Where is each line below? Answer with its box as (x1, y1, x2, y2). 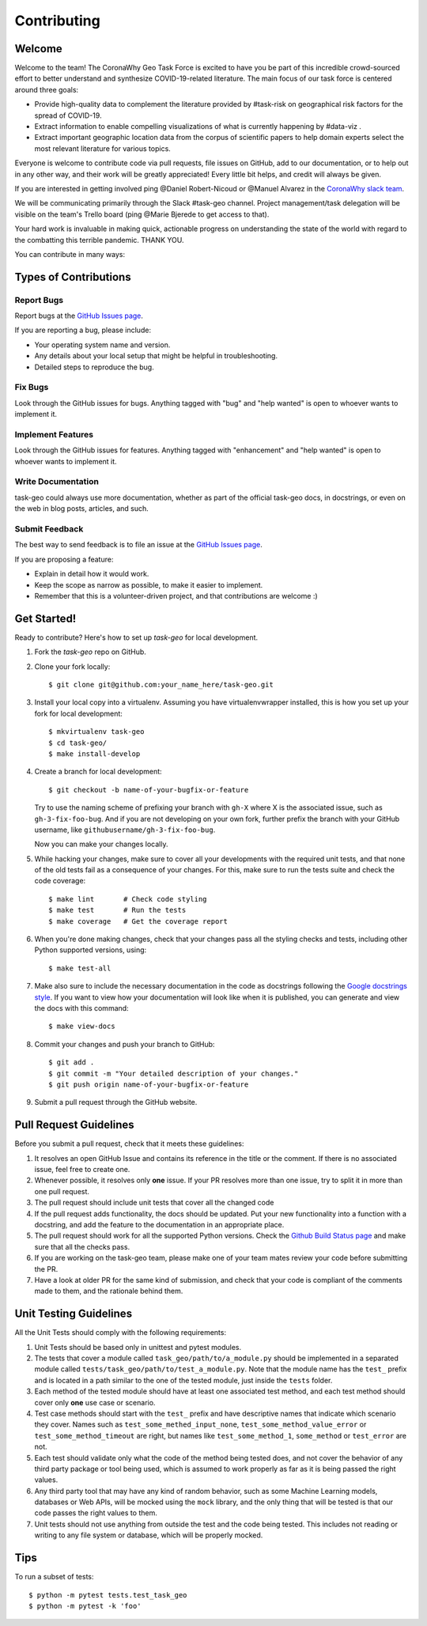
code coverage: (34, 876, 86, 886)
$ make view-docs (48, 1022, 115, 1031)
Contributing (14, 12, 100, 29)
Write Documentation (14, 476, 99, 487)
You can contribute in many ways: (14, 249, 126, 259)
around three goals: (14, 85, 79, 94)
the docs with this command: (34, 1004, 130, 1012)
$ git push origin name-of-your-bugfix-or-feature (48, 1080, 249, 1089)
